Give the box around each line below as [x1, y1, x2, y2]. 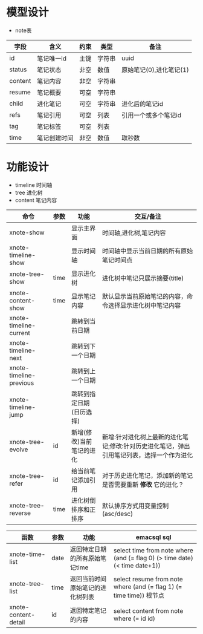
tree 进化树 [14, 189, 43, 196]
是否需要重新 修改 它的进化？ [101, 480, 184, 489]
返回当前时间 [69, 574, 107, 583]
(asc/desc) [101, 509, 134, 518]
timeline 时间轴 [14, 181, 53, 188]
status [9, 65, 27, 73]
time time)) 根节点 [114, 591, 165, 600]
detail [9, 618, 25, 626]
